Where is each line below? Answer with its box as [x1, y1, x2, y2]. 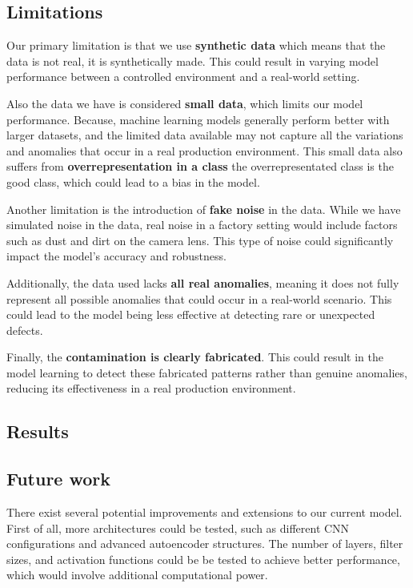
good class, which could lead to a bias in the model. [6, 173, 260, 190]
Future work [6, 466, 111, 491]
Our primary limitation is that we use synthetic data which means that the [6, 37, 386, 54]
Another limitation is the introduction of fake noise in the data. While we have [6, 200, 401, 217]
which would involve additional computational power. [6, 566, 268, 583]
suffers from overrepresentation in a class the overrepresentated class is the [6, 158, 394, 175]
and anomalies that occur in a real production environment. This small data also [6, 142, 403, 159]
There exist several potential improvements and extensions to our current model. [6, 504, 403, 521]
